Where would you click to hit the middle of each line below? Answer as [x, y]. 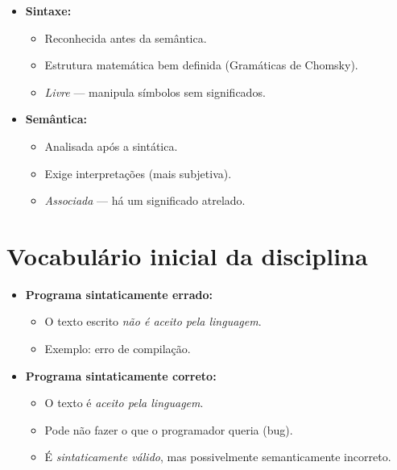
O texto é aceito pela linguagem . [124, 403]
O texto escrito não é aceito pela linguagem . [153, 321]
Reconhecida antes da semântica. [126, 37]
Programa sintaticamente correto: [121, 375]
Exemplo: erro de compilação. [118, 349]
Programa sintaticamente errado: [119, 294]
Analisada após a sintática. [111, 146]
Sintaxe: [48, 10]
